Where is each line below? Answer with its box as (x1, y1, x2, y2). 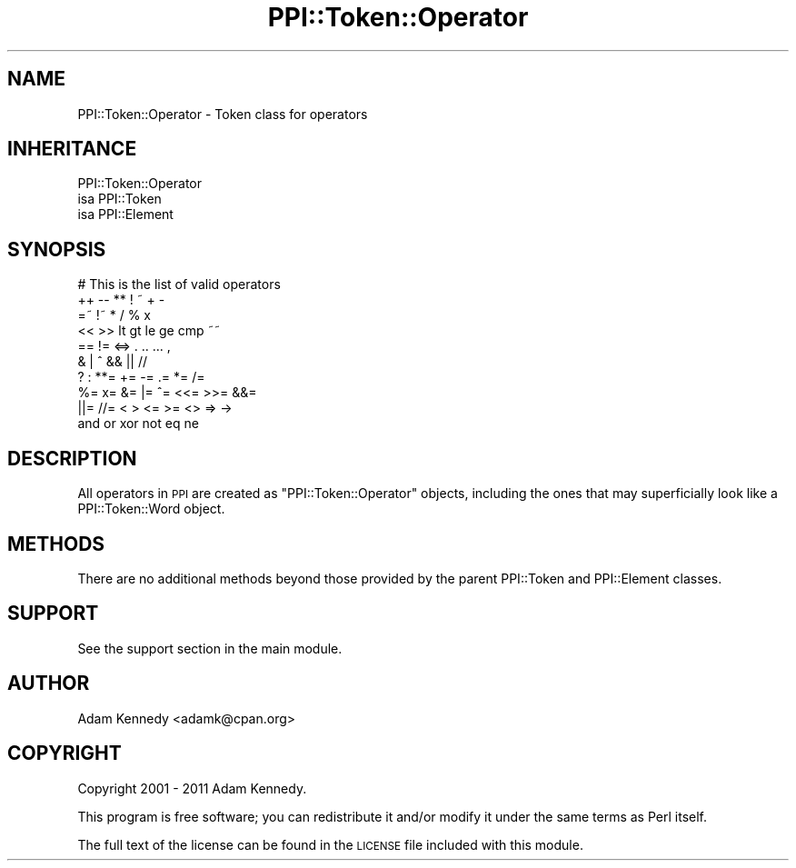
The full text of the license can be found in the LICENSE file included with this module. (77, 836, 583, 853)
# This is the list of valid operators (77, 276, 281, 293)
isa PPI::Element (77, 206, 174, 223)
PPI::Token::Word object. (77, 501, 225, 517)
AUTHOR (7, 672, 90, 695)
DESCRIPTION (7, 446, 137, 470)
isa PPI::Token (77, 191, 162, 207)
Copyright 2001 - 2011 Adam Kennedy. (77, 780, 307, 796)
